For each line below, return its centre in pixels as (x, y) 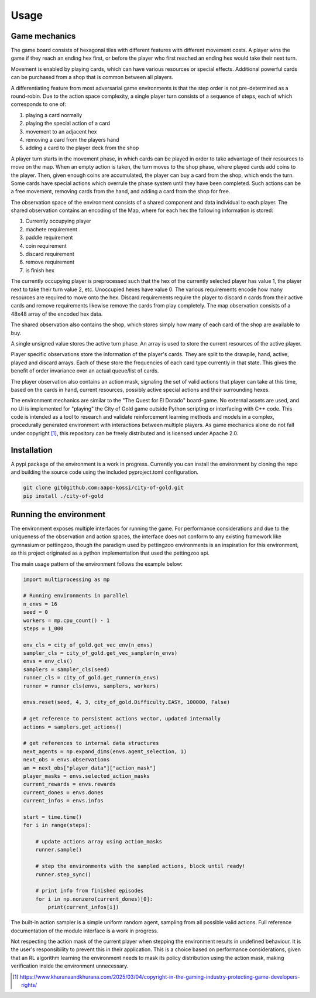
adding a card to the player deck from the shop (82, 148)
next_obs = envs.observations (66, 760)
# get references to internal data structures (91, 743)
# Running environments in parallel (76, 596)
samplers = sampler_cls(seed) (66, 669)
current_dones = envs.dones (63, 792)
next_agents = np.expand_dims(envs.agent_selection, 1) (105, 751)
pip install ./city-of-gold (63, 496)
